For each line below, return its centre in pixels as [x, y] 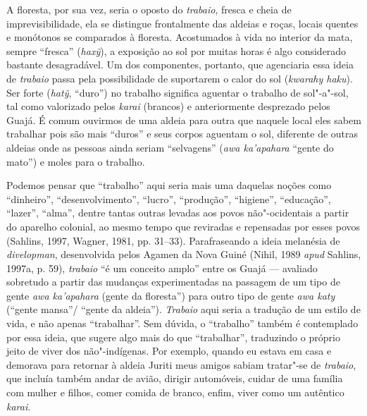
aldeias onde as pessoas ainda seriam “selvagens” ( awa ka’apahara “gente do [170, 147]
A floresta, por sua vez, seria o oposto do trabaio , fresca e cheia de [149, 9]
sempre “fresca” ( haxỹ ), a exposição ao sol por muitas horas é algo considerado [176, 50]
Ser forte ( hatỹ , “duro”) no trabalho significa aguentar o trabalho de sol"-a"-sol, [178, 92]
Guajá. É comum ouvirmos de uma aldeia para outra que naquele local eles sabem [184, 120]
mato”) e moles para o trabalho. [76, 161]
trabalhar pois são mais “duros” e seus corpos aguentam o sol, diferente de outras [182, 134]
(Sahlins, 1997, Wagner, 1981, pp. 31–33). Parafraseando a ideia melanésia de [173, 240]
